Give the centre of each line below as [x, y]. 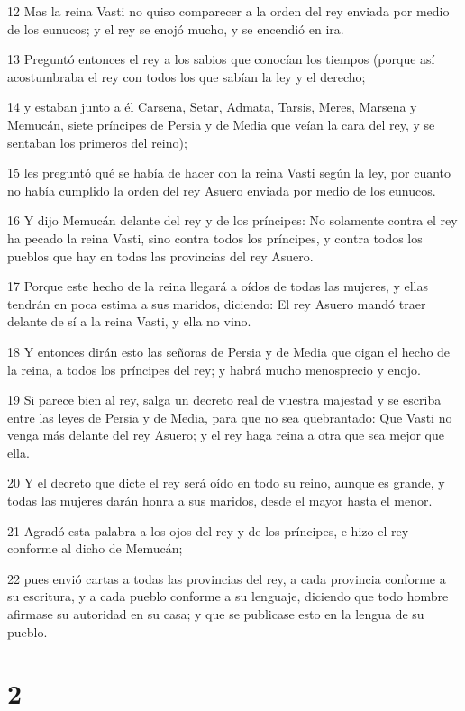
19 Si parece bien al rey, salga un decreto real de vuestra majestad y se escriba [224, 400]
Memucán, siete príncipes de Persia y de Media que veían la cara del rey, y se [221, 124]
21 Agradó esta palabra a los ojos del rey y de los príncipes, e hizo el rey [208, 530]
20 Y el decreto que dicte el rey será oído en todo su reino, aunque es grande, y [226, 483]
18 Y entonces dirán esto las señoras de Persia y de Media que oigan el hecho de [229, 351]
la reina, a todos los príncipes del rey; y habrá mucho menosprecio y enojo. [214, 369]
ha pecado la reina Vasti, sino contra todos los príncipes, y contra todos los [215, 237]
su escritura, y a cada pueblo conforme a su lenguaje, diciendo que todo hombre [228, 596]
